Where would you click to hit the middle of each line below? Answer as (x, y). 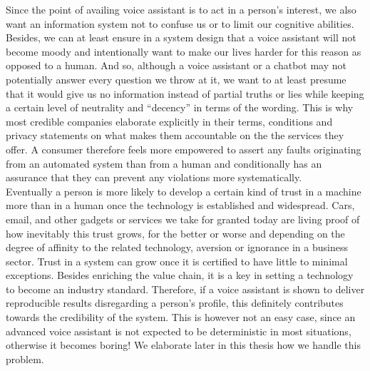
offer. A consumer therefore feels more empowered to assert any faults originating (184, 149)
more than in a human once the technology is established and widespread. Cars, (180, 205)
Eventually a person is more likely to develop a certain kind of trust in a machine (184, 191)
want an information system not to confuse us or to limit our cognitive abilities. (180, 23)
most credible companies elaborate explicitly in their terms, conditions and (169, 121)
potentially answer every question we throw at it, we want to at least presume (176, 79)
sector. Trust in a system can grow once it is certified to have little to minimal (177, 261)
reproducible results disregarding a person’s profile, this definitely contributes (175, 303)
